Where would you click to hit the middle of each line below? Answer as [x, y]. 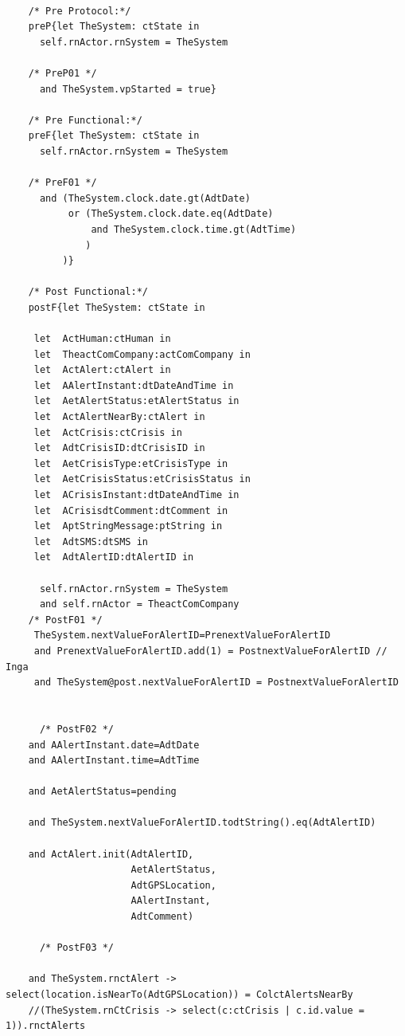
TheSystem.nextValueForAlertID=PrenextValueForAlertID [182, 636]
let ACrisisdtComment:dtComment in [131, 510]
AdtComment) [162, 917]
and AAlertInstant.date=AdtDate [114, 745]
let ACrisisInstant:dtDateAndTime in [136, 495]
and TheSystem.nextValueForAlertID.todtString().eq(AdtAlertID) [202, 823]
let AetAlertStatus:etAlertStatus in [136, 401]
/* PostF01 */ [65, 620]
